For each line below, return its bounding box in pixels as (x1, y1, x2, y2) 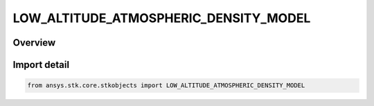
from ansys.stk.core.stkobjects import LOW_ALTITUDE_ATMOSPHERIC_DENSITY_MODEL (27, 82, 305, 89)
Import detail (12, 59, 69, 71)
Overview (12, 37, 56, 48)
